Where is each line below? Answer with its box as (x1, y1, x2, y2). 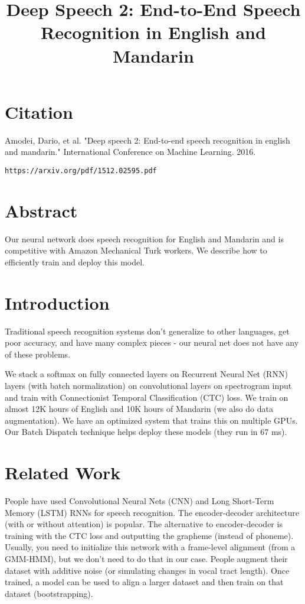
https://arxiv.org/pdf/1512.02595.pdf (5, 166, 157, 175)
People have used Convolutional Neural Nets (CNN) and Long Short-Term (5, 495, 274, 507)
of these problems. (5, 348, 71, 360)
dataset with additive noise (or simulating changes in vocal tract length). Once (5, 564, 290, 576)
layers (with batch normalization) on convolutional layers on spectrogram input (5, 379, 292, 391)
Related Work (5, 460, 121, 485)
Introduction (5, 290, 110, 314)
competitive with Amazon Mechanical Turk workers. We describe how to (5, 244, 267, 256)
